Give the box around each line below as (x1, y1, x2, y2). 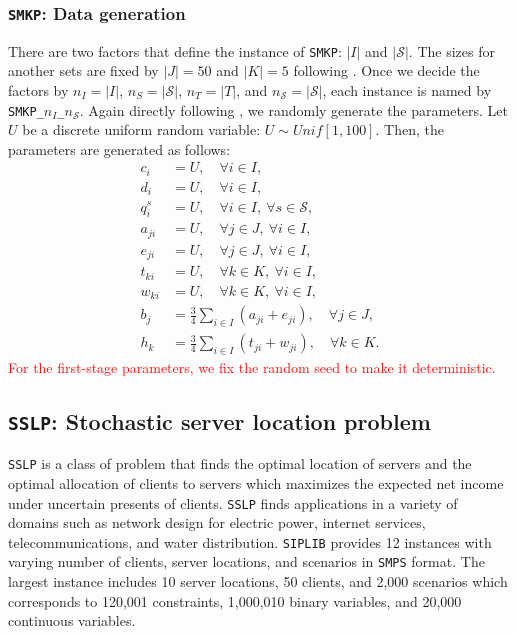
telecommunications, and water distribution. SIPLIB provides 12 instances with (8, 531, 492, 552)
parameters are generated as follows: (8, 138, 231, 159)
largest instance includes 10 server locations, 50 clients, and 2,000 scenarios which (8, 571, 508, 592)
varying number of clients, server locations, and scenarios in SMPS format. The (8, 551, 485, 572)
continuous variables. (8, 610, 136, 631)
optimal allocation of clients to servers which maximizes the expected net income (8, 472, 504, 493)
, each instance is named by (322, 80, 492, 101)
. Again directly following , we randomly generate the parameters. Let (79, 99, 509, 120)
